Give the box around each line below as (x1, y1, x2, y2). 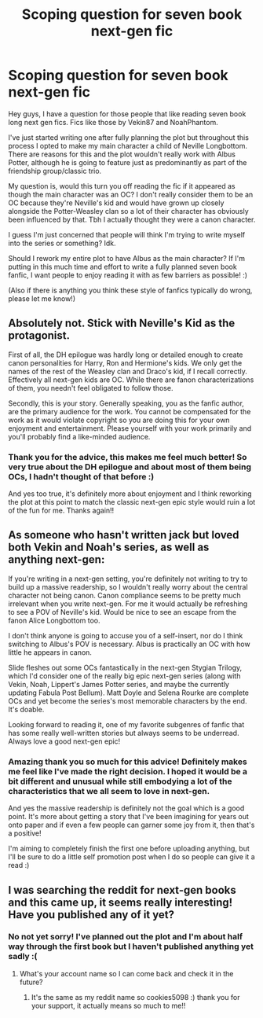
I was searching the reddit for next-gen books (8, 883, 237, 897)
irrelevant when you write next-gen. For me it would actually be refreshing (8, 599, 248, 608)
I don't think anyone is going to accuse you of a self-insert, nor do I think (8, 630, 243, 640)
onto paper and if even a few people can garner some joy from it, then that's (8, 820, 255, 830)
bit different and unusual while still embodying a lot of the (8, 776, 232, 787)
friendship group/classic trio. (8, 166, 102, 175)
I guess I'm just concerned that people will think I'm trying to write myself (8, 230, 246, 239)
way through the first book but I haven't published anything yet (8, 941, 254, 952)
